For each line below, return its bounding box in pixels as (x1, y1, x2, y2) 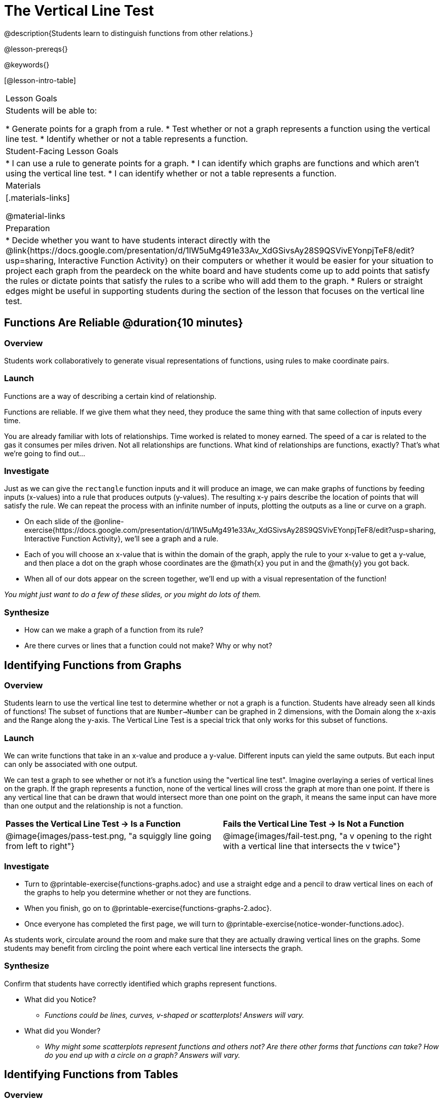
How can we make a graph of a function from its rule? (24, 626, 204, 635)
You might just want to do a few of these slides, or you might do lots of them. (4, 590, 261, 599)
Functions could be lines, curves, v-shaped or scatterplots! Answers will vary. (45, 1010, 305, 1019)
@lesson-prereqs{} (4, 44, 68, 53)
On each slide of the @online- (24, 517, 124, 526)
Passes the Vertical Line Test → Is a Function (6, 819, 181, 829)
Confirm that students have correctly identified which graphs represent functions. (4, 979, 277, 988)
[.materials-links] (6, 192, 70, 203)
